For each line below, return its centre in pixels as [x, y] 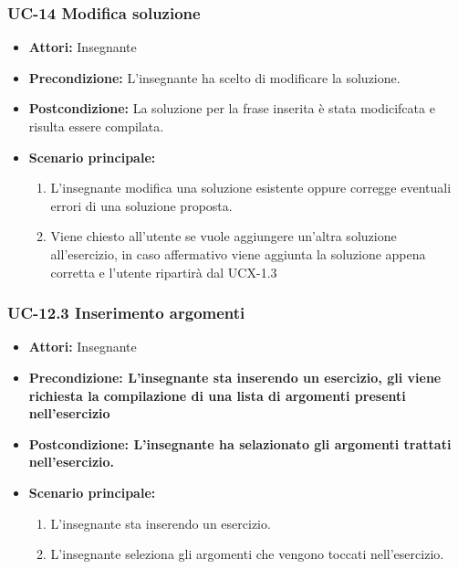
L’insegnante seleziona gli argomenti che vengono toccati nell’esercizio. [247, 554]
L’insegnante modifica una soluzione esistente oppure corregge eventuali [251, 188]
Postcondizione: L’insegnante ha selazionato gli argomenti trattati [240, 443]
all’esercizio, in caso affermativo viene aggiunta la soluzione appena [238, 253]
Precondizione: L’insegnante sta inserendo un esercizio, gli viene [235, 377]
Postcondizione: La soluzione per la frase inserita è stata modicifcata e [232, 108]
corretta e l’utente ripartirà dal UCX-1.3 [164, 272]
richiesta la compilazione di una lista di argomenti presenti [217, 395]
